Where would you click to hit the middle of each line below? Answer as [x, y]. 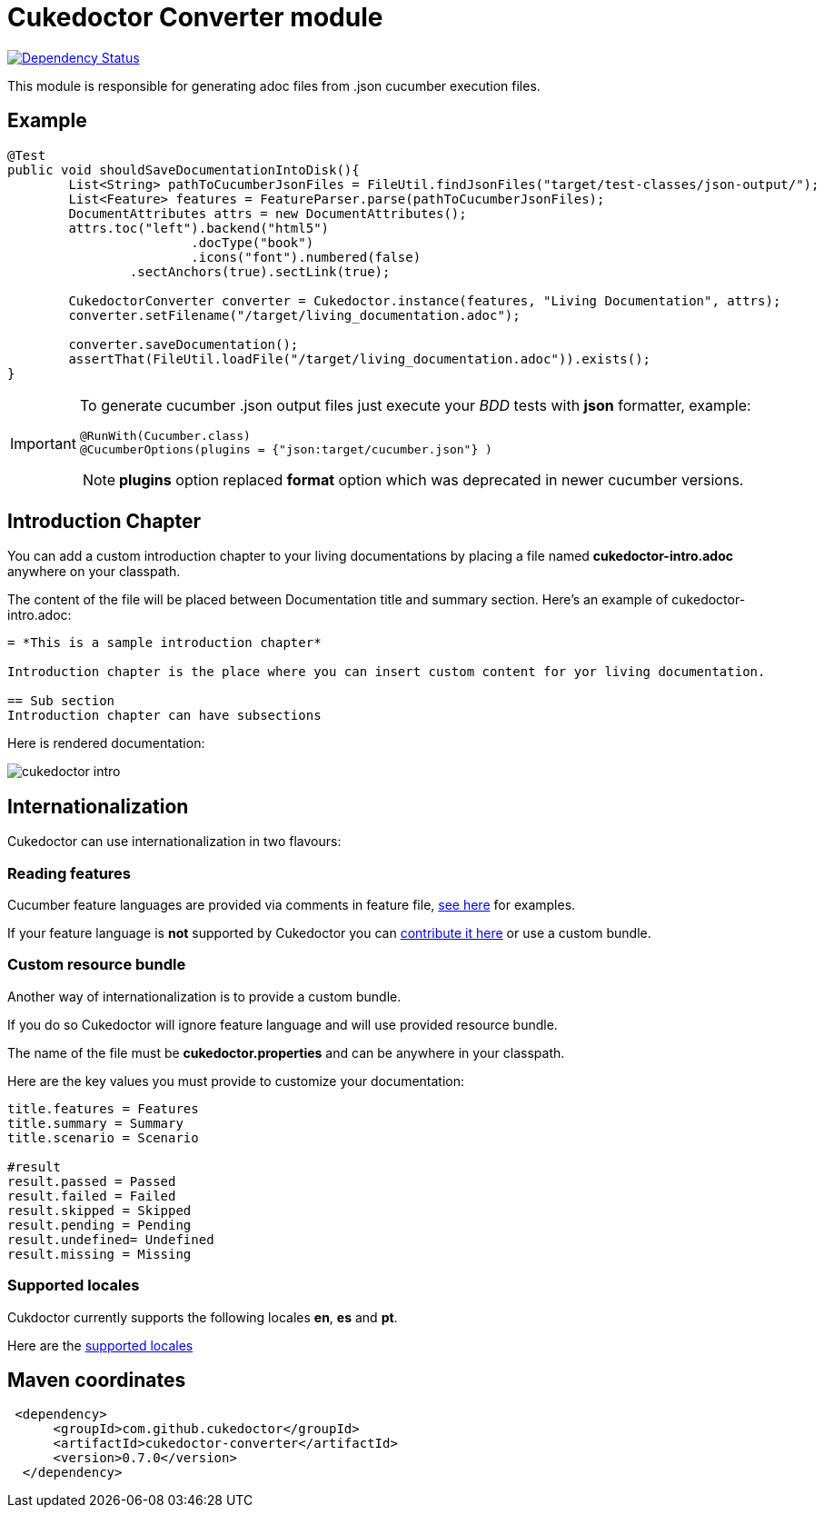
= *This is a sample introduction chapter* [164, 643]
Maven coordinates [97, 1380]
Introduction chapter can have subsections [164, 716]
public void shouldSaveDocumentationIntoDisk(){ [184, 169]
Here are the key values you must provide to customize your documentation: [236, 1081]
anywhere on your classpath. [94, 572]
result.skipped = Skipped [99, 1210]
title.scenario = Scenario [103, 1137]
